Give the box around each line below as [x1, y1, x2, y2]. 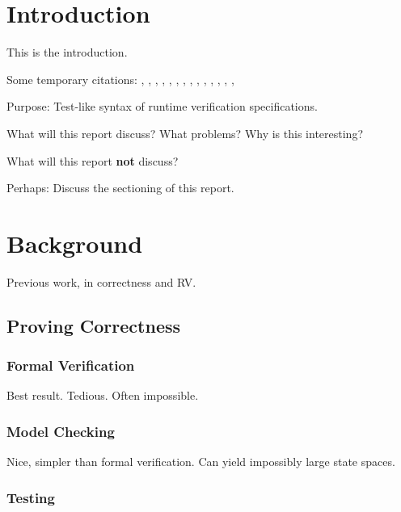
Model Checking [6, 421, 115, 441]
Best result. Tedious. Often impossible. [6, 387, 199, 404]
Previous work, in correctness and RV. [6, 273, 196, 290]
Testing [6, 487, 55, 507]
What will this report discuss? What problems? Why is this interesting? [6, 124, 363, 141]
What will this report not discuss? [6, 152, 179, 169]
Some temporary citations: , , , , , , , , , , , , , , [6, 70, 234, 87]
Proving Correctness [6, 313, 181, 338]
